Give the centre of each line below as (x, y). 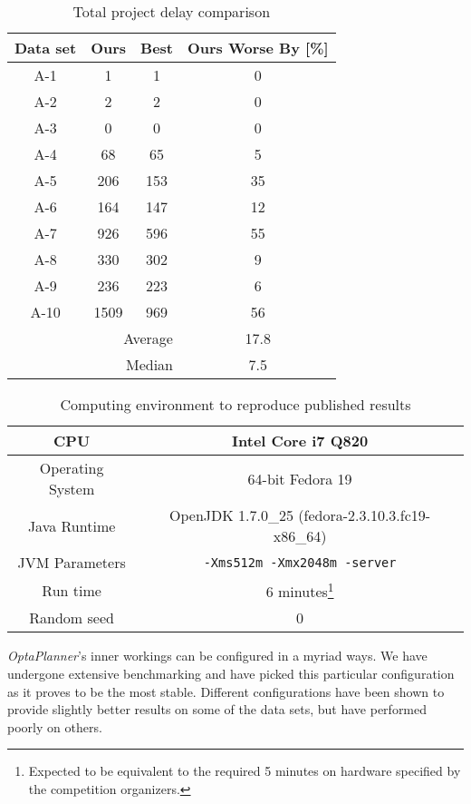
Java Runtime (72, 525)
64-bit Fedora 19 (300, 478)
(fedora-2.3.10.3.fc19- (365, 515)
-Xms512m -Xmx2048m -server (300, 562)
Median (149, 364)
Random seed (72, 618)
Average (148, 338)
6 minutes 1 (300, 590)
